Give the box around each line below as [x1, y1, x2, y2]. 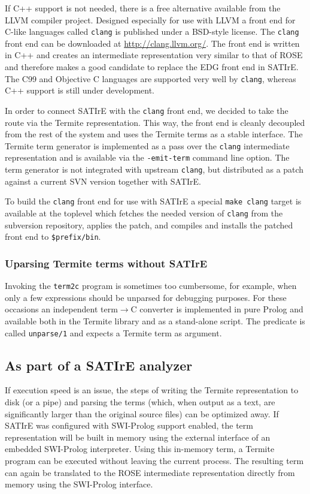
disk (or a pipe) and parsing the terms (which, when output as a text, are [5, 395, 275, 408]
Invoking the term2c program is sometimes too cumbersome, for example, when [5, 279, 297, 292]
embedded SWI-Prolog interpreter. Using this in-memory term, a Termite [5, 442, 275, 455]
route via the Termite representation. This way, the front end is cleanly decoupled [5, 116, 305, 128]
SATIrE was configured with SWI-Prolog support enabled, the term [5, 419, 253, 432]
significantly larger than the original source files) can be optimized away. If [5, 407, 279, 420]
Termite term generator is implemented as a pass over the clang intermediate [5, 139, 290, 152]
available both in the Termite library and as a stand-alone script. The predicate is [5, 314, 305, 327]
